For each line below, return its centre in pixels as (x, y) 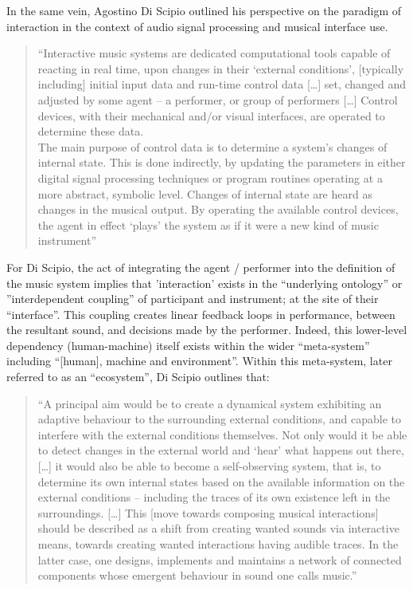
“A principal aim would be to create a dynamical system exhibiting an (210, 403)
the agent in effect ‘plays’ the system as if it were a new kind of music (208, 224)
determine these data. (91, 131)
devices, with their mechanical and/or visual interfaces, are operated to (211, 115)
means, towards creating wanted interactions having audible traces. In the (218, 544)
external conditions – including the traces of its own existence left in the (214, 497)
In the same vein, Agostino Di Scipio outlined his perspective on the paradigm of (204, 10)
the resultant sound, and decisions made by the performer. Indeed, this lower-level (207, 330)
